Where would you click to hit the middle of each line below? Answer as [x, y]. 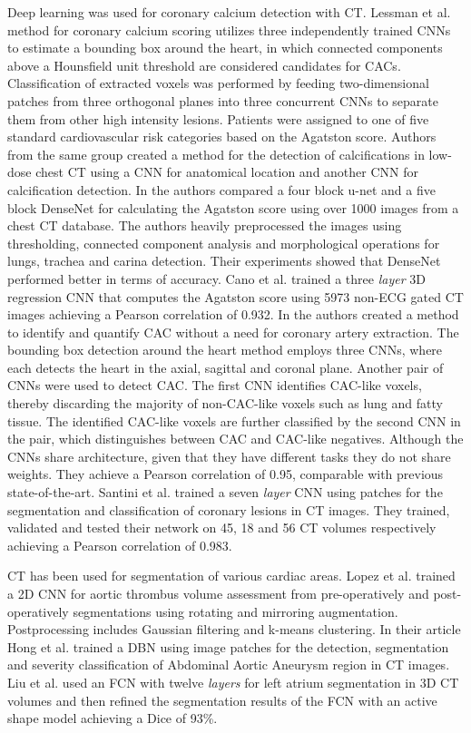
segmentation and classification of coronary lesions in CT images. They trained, [229, 509]
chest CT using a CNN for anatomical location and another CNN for [227, 172]
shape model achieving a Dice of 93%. [113, 718]
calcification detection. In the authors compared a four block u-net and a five [221, 189]
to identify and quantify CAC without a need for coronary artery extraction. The [233, 332]
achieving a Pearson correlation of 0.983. [120, 545]
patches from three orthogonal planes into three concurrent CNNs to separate [223, 100]
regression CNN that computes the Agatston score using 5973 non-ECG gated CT [235, 296]
